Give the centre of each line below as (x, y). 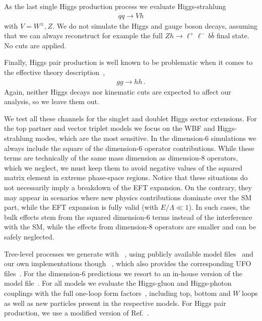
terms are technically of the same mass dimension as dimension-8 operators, (121, 158)
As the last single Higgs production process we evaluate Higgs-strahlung (115, 6)
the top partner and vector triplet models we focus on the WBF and (110, 128)
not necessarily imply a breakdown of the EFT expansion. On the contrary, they (128, 187)
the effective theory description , (55, 72)
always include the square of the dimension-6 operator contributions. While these (129, 148)
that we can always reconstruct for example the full (83, 35)
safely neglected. (29, 236)
